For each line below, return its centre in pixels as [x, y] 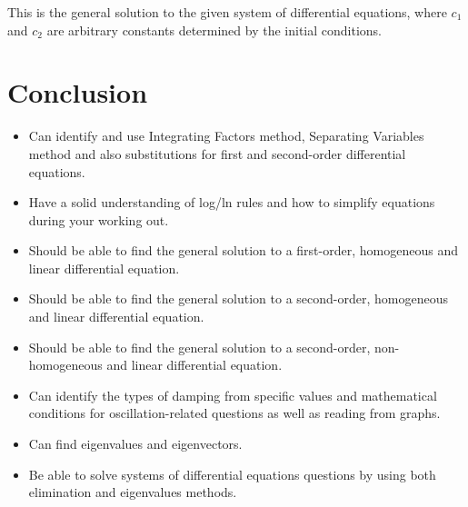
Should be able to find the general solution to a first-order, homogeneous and [243, 250]
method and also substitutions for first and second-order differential [217, 153]
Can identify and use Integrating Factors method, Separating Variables [226, 136]
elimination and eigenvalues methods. [133, 492]
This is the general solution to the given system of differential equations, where [227, 12]
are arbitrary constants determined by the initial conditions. [214, 30]
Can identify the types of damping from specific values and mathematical [233, 395]
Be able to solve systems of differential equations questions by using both [232, 474]
